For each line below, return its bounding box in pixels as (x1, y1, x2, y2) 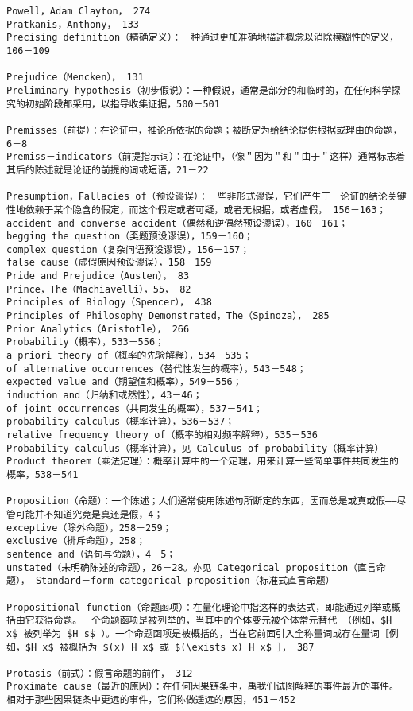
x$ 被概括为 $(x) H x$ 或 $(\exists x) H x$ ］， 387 (42, 641, 315, 653)
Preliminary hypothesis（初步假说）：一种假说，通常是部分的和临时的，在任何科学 (6, 84, 392, 96)
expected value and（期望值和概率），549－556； (6, 376, 242, 388)
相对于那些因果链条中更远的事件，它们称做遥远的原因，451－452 (6, 694, 296, 706)
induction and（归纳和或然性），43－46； (6, 390, 203, 402)
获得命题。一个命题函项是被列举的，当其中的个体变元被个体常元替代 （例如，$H (34, 615, 392, 627)
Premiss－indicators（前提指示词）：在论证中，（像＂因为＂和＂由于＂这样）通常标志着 (6, 151, 406, 163)
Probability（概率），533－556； (6, 336, 164, 348)
